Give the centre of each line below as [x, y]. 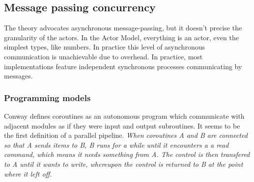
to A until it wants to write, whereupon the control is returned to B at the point [124, 164]
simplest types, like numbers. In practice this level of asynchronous [104, 47]
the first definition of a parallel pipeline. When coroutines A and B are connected [126, 135]
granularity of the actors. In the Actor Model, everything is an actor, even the [121, 37]
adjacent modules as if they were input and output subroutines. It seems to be [122, 125]
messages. [18, 76]
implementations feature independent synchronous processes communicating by [123, 66]
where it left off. [28, 173]
